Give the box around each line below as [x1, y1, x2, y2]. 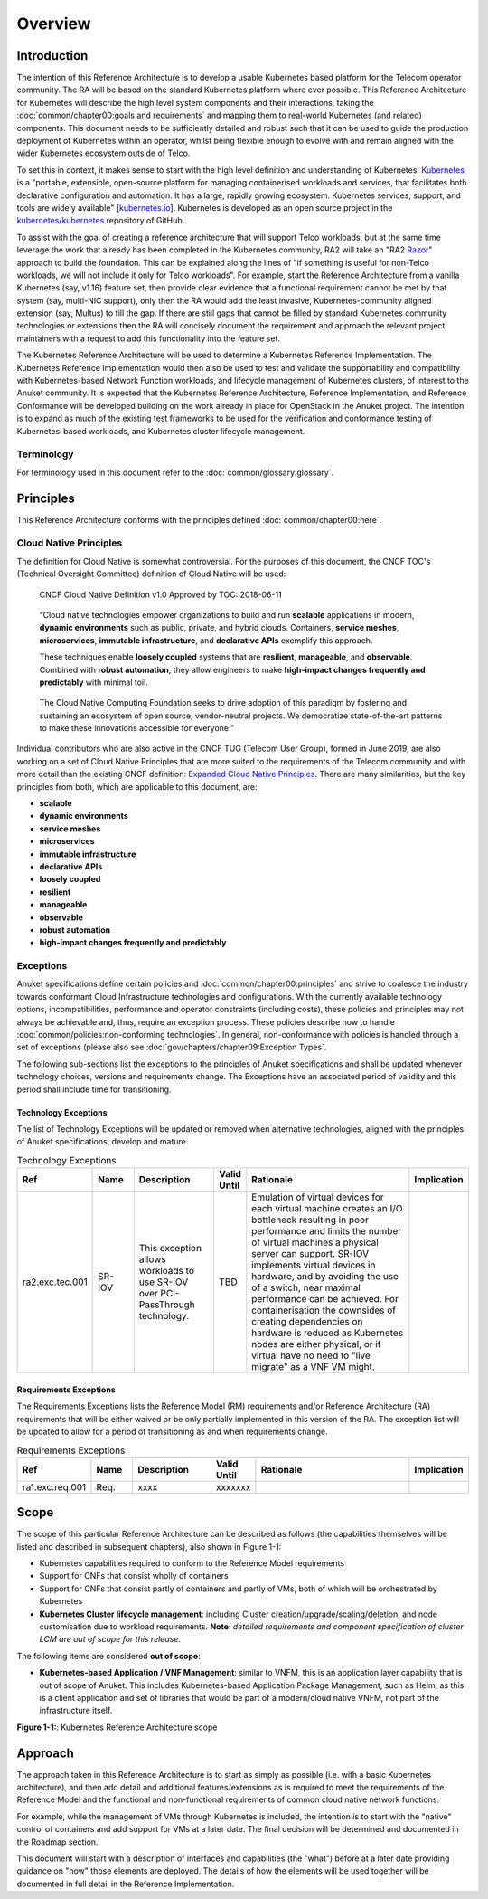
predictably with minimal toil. [39, 677, 148, 688]
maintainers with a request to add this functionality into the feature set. [16, 333, 280, 344]
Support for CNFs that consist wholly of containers [39, 1571, 230, 1581]
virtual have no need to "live [251, 1349, 371, 1362]
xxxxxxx [215, 1480, 251, 1493]
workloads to [138, 1265, 194, 1277]
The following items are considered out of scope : [16, 1650, 201, 1661]
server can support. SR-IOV [251, 1248, 370, 1260]
